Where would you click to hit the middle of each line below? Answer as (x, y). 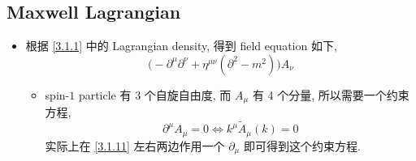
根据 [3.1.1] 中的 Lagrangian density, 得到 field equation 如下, (181, 46)
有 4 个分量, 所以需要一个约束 (331, 94)
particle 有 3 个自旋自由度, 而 (155, 94)
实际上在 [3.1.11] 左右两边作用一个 (135, 145)
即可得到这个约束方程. (302, 145)
